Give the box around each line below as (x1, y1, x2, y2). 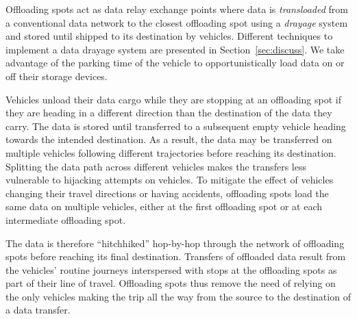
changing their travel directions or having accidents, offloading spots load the (5, 186, 329, 200)
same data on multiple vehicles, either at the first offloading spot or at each (5, 199, 322, 214)
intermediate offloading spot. (5, 212, 126, 227)
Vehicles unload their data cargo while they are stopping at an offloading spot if (5, 92, 341, 106)
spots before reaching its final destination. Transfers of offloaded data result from (5, 249, 346, 264)
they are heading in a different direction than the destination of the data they (5, 105, 332, 120)
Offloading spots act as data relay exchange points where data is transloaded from (5, 2, 348, 16)
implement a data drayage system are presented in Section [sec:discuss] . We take (5, 42, 345, 56)
